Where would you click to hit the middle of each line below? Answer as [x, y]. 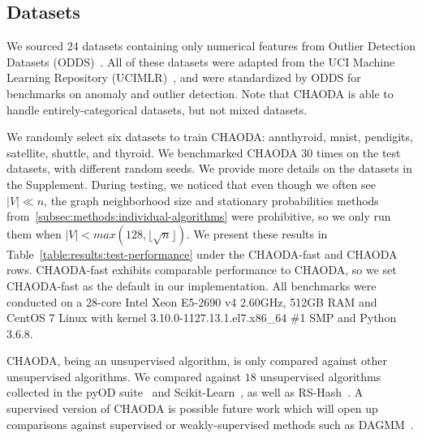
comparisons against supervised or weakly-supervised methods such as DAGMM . [210, 424]
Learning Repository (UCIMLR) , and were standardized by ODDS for [184, 77]
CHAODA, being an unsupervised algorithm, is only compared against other [197, 361]
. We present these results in [257, 233]
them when [34, 233]
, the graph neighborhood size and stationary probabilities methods [211, 200]
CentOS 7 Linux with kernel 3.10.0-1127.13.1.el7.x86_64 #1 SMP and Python [202, 318]
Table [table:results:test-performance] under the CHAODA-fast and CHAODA [202, 253]
